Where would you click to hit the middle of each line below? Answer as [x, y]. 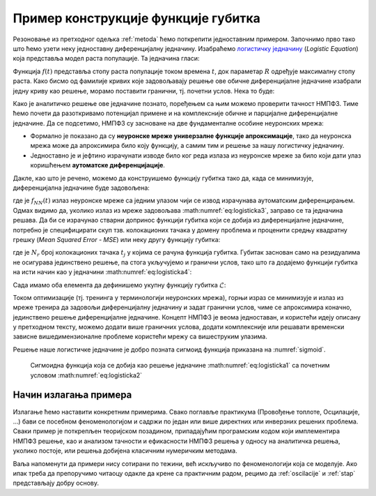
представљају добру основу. [56, 483]
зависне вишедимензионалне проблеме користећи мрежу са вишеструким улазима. [140, 337]
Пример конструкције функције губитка [136, 18]
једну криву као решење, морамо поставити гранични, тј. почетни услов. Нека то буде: [144, 91]
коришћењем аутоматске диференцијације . [97, 165]
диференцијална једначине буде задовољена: [81, 188]
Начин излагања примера [72, 395]
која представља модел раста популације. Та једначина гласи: [106, 59]
